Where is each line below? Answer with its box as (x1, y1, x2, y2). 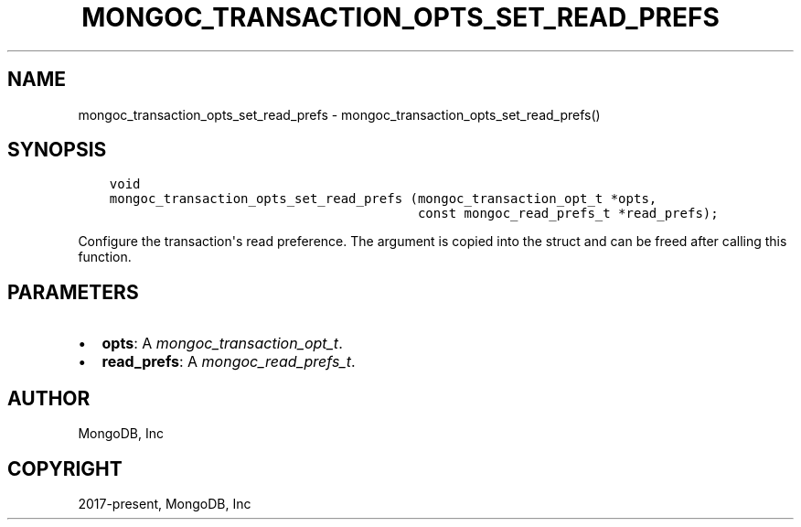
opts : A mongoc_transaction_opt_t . (101, 334, 343, 353)
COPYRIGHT (7, 457, 123, 480)
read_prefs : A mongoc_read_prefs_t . (101, 352, 356, 371)
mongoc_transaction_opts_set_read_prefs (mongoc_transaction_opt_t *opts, (109, 191, 657, 207)
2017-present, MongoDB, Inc (78, 495, 251, 511)
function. (78, 249, 132, 265)
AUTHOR (7, 386, 91, 410)
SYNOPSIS (7, 138, 107, 162)
